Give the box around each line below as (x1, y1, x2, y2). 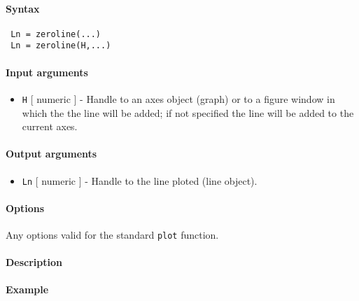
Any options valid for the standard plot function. (6, 227, 219, 241)
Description (6, 255, 63, 269)
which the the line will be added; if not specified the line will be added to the (22, 105, 354, 120)
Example (6, 282, 49, 297)
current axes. (22, 119, 78, 134)
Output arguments (6, 146, 97, 161)
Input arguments (6, 64, 88, 79)
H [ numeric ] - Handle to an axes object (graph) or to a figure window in (22, 91, 335, 106)
